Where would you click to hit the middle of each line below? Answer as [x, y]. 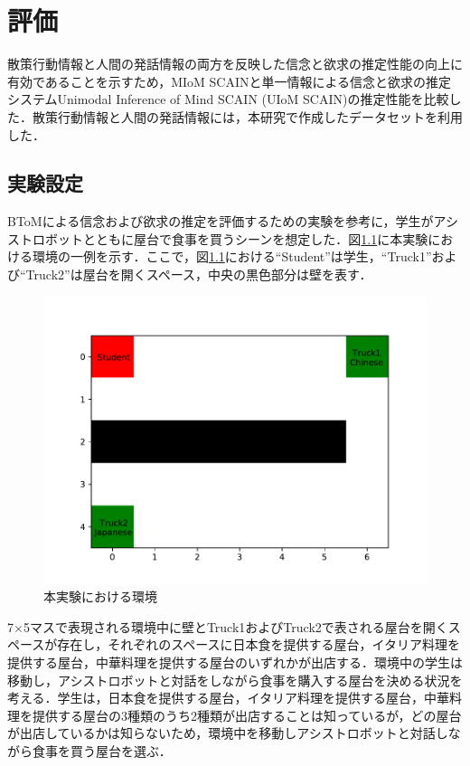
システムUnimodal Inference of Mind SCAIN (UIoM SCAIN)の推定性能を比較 [228, 99]
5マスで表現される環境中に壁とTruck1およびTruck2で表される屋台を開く [235, 626]
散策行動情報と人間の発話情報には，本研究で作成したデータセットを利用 [247, 116]
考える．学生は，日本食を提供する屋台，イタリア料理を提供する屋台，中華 [229, 698]
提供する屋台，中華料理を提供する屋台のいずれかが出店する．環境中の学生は [235, 662]
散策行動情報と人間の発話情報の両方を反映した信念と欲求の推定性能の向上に [235, 64]
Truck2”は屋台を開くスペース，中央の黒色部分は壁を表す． [199, 274]
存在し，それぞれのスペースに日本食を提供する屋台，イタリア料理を [259, 644]
